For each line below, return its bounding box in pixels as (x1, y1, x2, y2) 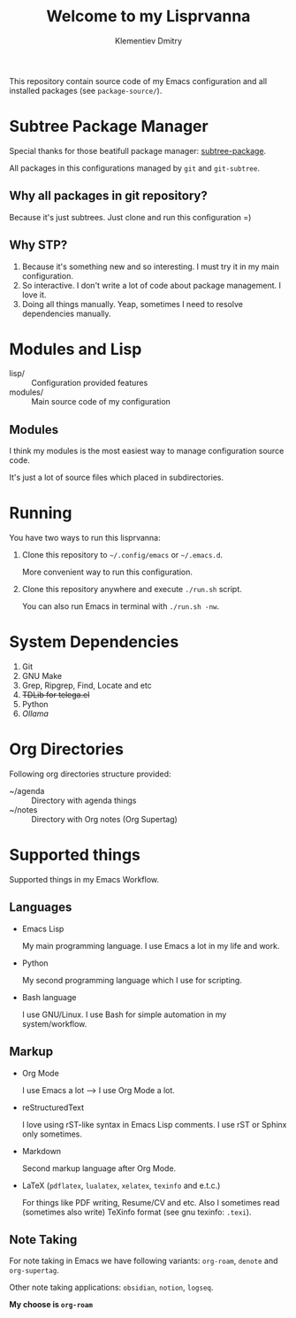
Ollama (21, 708, 49, 719)
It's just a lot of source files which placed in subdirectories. (9, 472, 224, 483)
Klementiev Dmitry (114, 35, 183, 46)
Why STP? (9, 237, 68, 253)
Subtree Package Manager (9, 117, 209, 136)
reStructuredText (21, 1102, 85, 1113)
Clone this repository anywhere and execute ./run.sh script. (21, 584, 243, 595)
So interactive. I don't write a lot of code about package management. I (21, 280, 281, 290)
